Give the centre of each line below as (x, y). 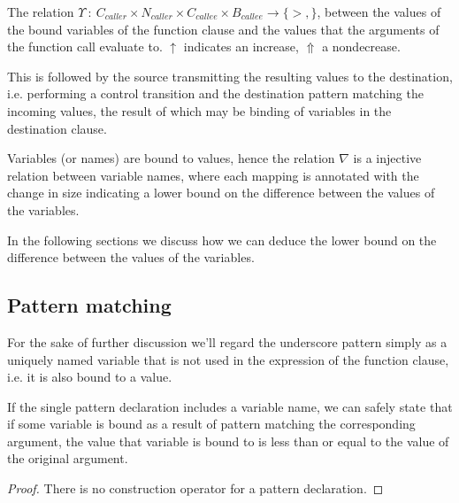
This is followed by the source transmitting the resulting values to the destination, (230, 76)
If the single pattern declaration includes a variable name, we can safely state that (230, 406)
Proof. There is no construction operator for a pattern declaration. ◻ (195, 488)
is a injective (387, 158)
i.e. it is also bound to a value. (90, 377)
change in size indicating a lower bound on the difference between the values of (221, 193)
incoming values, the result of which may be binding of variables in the (199, 110)
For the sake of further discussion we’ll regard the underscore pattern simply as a (227, 341)
